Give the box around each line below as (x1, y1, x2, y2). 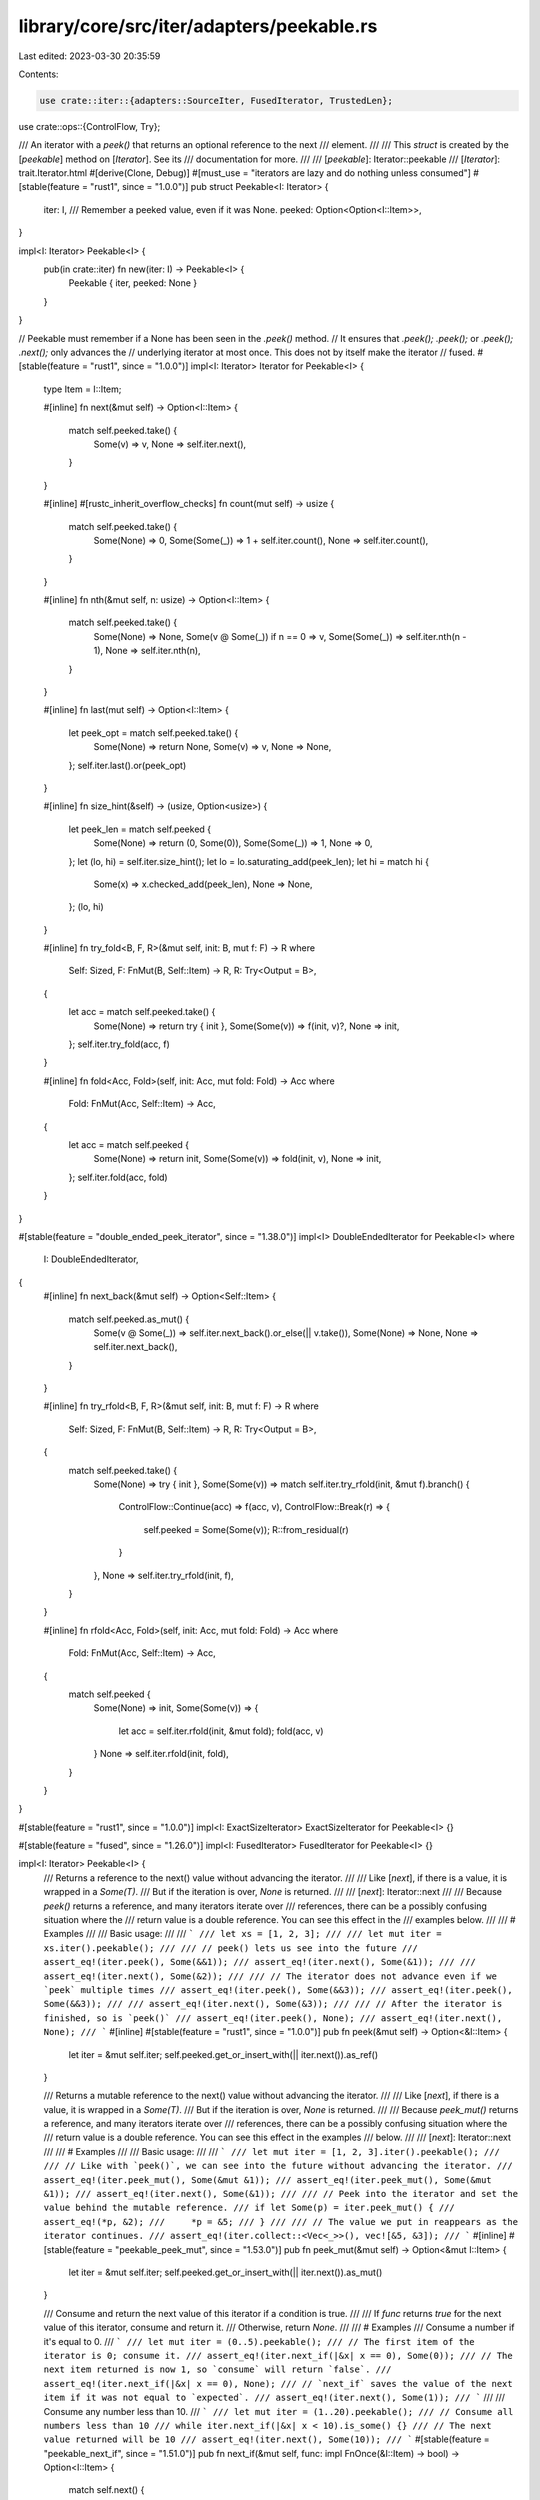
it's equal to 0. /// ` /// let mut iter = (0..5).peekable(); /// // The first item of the (43, 2335, 475, 2347)
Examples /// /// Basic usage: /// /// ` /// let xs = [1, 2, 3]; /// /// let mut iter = (43, 1928, 442, 1940)
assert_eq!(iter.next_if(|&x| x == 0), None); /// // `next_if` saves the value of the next (43, 2378, 514, 2389)
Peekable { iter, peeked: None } (68, 277, 198, 289)
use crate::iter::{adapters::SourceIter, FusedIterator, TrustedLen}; (39, 95, 394, 106)
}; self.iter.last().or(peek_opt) (68, 759, 187, 771)
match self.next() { (68, 2484, 145, 2496)
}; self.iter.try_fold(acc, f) (68, 1038, 170, 1050)
